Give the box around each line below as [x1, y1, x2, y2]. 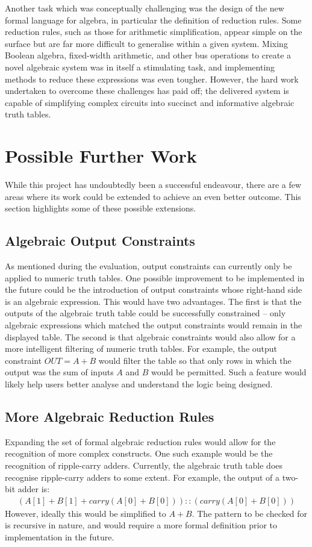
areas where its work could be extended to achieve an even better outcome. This [5, 190, 301, 202]
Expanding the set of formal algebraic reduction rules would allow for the [5, 435, 276, 448]
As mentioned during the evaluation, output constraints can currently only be [5, 260, 292, 272]
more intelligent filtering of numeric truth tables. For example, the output [5, 342, 278, 355]
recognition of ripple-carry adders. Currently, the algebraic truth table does [5, 458, 283, 471]
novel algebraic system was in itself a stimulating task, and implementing [5, 60, 275, 73]
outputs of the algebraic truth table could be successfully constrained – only [5, 307, 286, 319]
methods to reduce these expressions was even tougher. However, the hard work [5, 72, 299, 85]
